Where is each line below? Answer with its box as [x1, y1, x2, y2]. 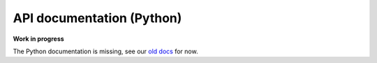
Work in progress [13, 35, 64, 43]
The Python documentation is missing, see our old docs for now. [13, 47, 198, 55]
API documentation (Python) [13, 10, 182, 26]
